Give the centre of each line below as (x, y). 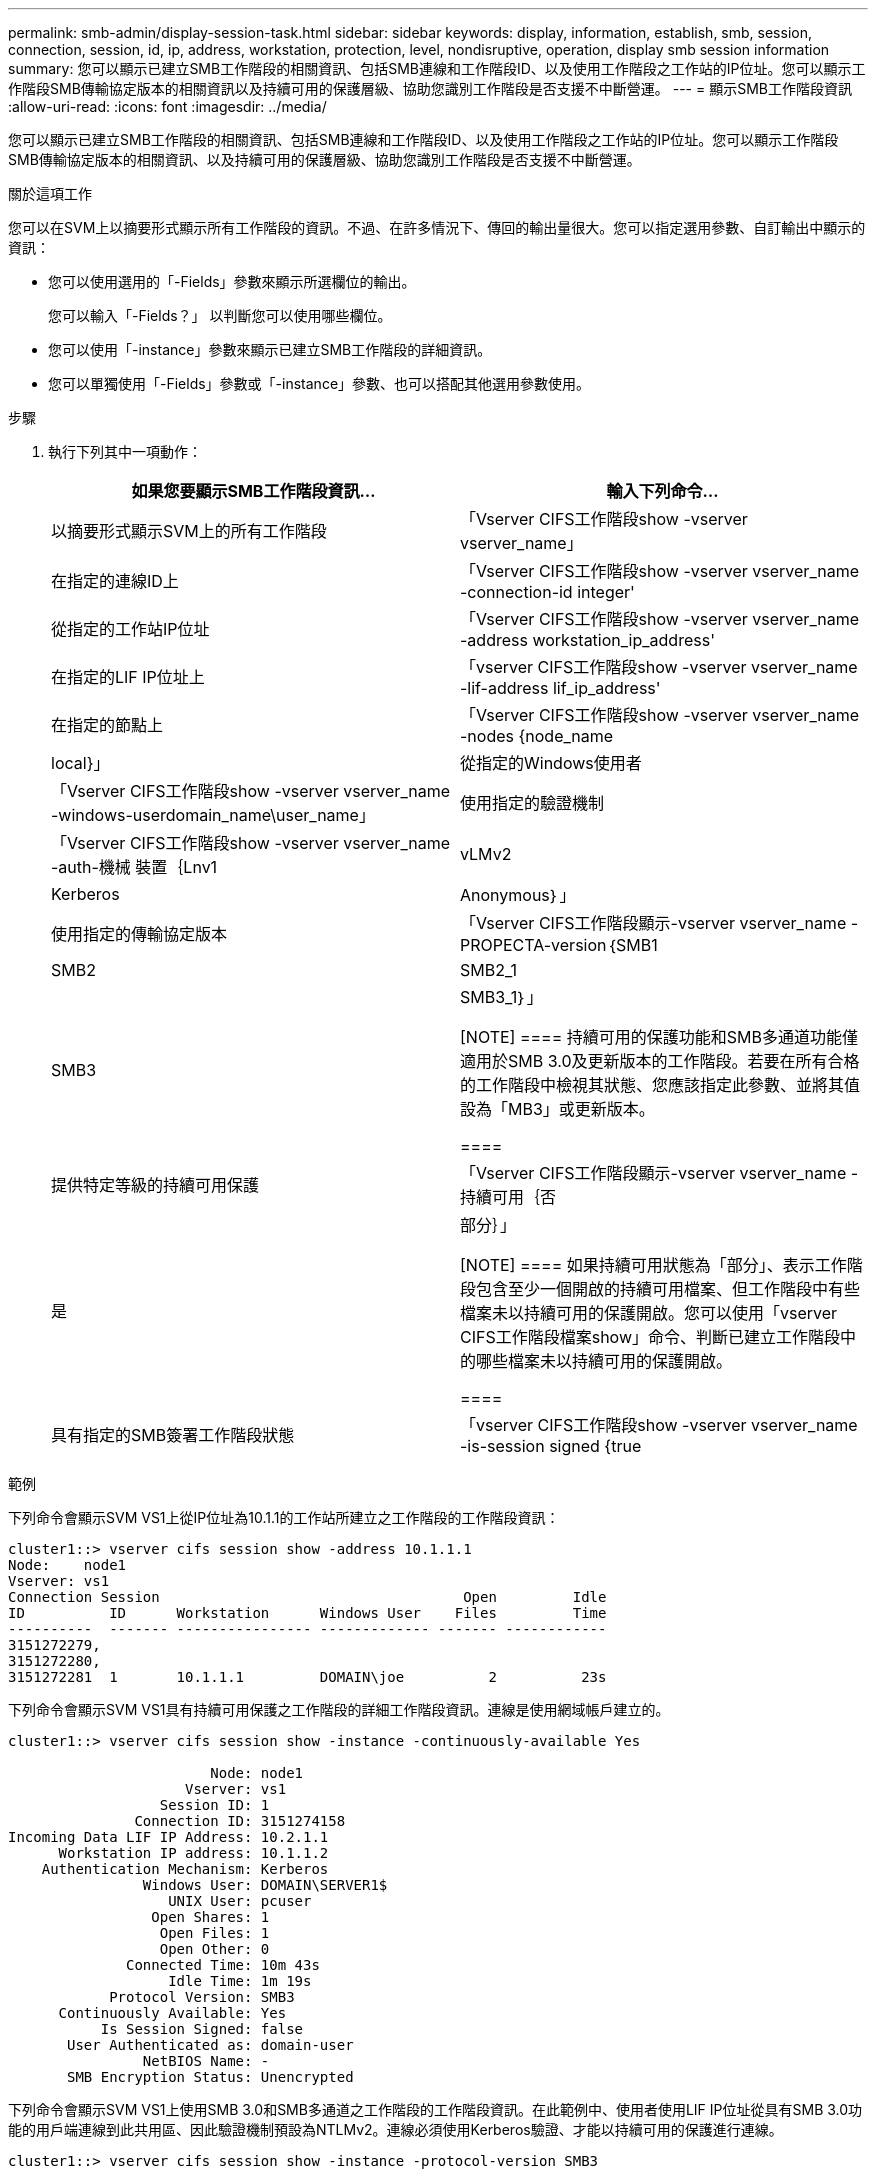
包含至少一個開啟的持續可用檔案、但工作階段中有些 (668, 1289)
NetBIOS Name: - (206, 2061)
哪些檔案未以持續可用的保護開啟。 (604, 1361)
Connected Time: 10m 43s (223, 1965)
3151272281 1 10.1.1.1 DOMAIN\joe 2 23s (307, 1677)
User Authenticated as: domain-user (210, 2045)
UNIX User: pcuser (240, 1901)
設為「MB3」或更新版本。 (557, 1109)
